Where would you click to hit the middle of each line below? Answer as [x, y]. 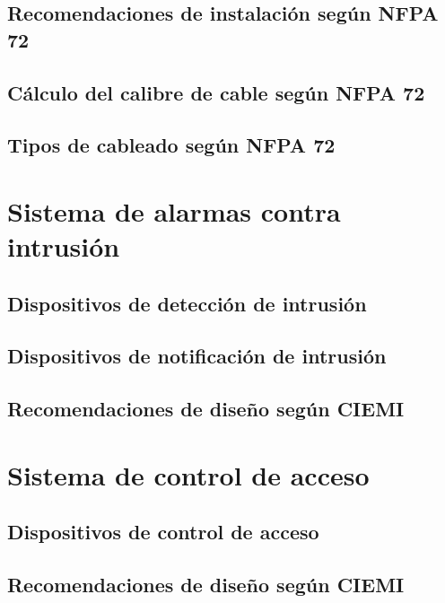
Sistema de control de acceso [188, 474]
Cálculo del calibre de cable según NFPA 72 [216, 92]
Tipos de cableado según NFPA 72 [171, 145]
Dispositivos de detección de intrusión [187, 303]
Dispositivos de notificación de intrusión [197, 356]
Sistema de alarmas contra [174, 210]
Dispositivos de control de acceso [163, 532]
